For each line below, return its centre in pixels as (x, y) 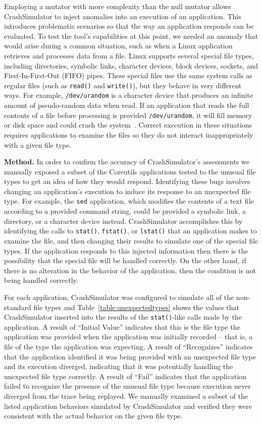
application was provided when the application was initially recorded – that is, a (128, 337)
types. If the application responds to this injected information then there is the (126, 250)
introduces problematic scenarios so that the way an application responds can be (129, 26)
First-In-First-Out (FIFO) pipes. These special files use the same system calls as (128, 75)
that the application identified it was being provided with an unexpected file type (130, 356)
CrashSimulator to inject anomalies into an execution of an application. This (123, 16)
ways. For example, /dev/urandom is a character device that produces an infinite (128, 95)
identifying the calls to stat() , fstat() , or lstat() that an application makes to (130, 231)
